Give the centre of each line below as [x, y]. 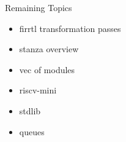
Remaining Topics [39, 7]
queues [32, 131]
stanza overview [49, 49]
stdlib [30, 110]
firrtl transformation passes [70, 28]
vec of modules [47, 69]
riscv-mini [38, 90]
